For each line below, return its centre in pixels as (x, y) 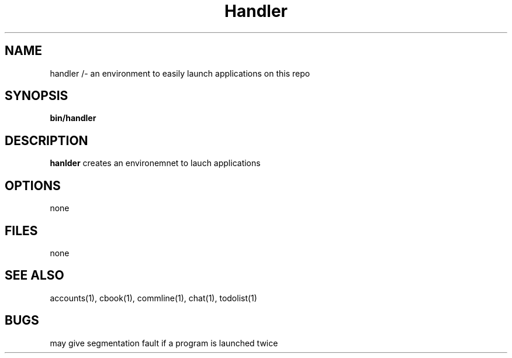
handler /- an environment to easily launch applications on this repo (180, 73)
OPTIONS (33, 185)
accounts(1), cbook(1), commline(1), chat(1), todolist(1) (153, 298)
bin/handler (73, 118)
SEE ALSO (34, 276)
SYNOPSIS (37, 96)
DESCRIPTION (46, 140)
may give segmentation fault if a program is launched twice (164, 343)
